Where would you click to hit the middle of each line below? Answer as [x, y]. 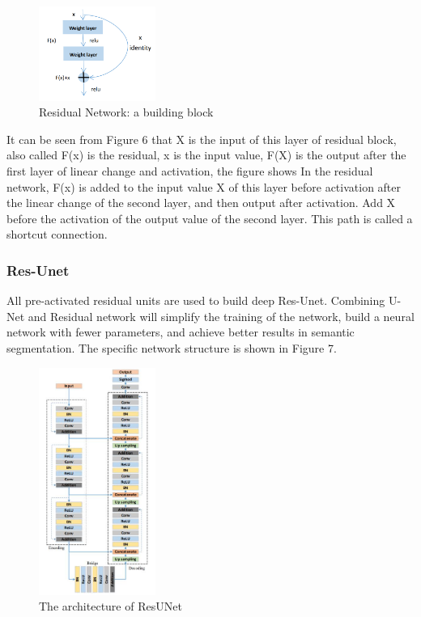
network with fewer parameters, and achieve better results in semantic [181, 332]
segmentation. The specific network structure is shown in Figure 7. [172, 347]
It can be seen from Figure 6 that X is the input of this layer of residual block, [202, 139]
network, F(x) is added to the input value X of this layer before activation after [204, 186]
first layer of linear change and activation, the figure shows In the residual [190, 170]
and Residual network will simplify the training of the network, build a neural [221, 316]
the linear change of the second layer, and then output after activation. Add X [201, 203]
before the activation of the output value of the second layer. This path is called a [210, 218]
